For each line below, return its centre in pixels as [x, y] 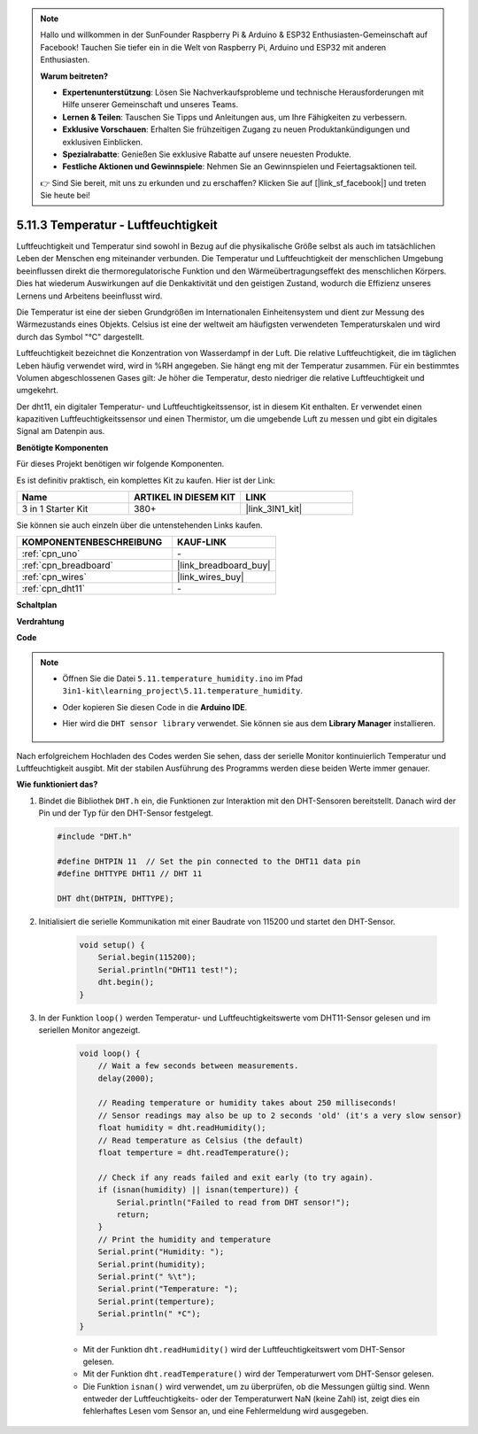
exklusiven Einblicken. [103, 142]
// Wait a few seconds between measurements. [198, 1066]
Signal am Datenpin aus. [61, 431]
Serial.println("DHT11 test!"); [168, 969]
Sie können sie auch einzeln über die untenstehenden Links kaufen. [139, 525]
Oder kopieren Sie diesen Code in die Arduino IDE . [155, 707]
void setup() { [112, 945]
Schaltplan [37, 605]
